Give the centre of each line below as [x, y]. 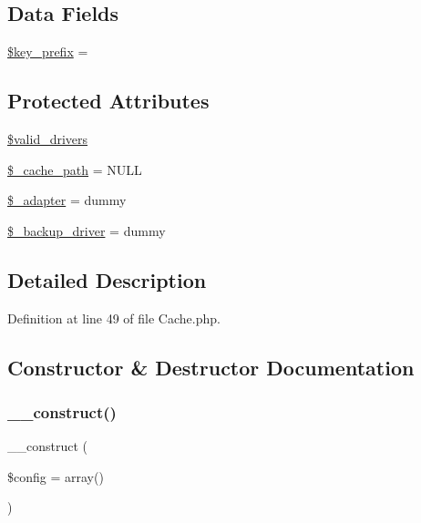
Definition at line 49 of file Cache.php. [114, 318]
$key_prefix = [48, 51]
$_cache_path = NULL [75, 169]
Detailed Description [107, 279]
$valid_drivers [48, 138]
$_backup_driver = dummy [87, 230]
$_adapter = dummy [67, 200]
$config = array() [56, 476]
